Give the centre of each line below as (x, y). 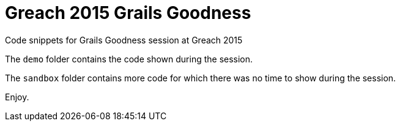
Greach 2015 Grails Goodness (128, 13)
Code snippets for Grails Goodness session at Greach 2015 (124, 40)
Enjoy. (17, 97)
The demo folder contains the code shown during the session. (129, 59)
